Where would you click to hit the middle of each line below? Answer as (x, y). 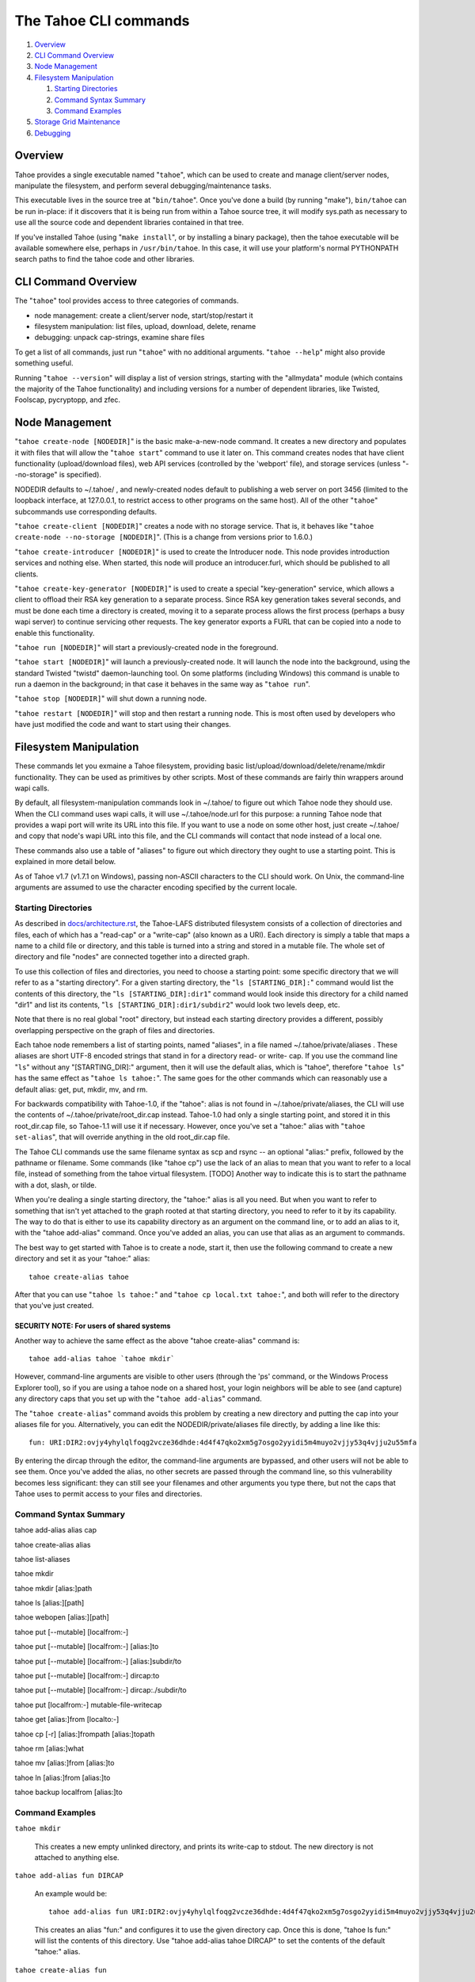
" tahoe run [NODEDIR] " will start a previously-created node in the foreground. (146, 647)
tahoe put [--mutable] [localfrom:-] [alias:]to (87, 1647)
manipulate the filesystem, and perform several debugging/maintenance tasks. (143, 186)
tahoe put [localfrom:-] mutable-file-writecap (88, 1705)
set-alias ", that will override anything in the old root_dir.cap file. (122, 1137)
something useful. (44, 363)
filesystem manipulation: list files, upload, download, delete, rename (145, 326)
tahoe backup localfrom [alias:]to (68, 1793)
